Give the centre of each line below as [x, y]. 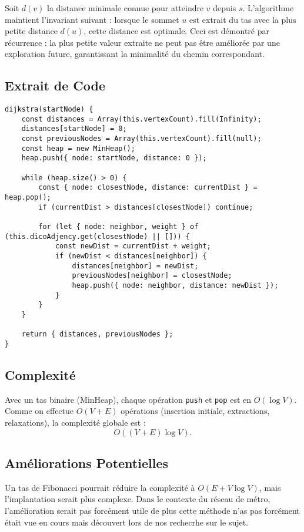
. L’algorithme [268, 8]
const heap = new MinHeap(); [78, 148]
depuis [225, 8]
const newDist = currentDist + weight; [133, 246]
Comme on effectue [39, 411]
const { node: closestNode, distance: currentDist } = [148, 188]
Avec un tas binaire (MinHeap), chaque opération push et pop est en [128, 399]
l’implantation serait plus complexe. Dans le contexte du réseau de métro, [138, 499]
